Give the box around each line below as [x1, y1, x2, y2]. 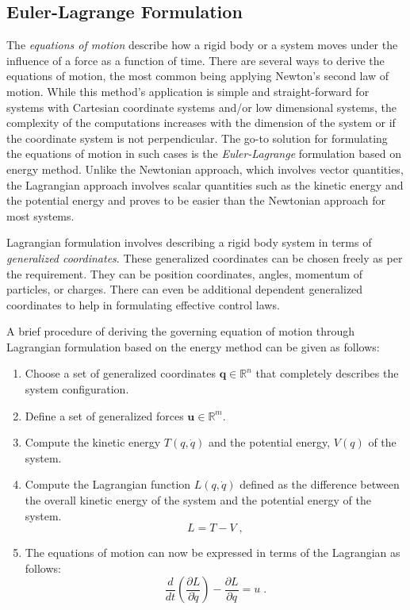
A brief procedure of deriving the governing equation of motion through [6, 323, 354, 340]
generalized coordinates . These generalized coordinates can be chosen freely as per [6, 249, 403, 266]
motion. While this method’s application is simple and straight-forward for [6, 82, 370, 99]
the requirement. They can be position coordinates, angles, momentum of [6, 265, 363, 282]
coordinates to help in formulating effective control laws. [6, 296, 280, 313]
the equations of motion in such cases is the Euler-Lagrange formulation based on [6, 145, 402, 162]
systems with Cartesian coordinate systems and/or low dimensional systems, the [6, 98, 397, 115]
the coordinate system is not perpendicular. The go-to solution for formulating [6, 129, 388, 146]
